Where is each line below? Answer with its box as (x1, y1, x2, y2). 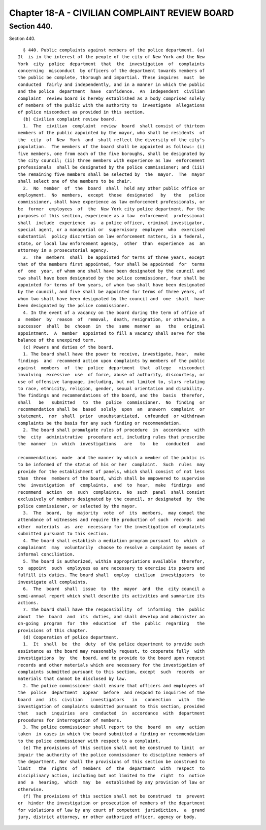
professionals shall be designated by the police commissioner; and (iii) (18, 164, 205, 170)
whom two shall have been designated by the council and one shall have (18, 296, 205, 301)
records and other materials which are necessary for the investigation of (18, 662, 205, 668)
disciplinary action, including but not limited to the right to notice (18, 773, 205, 778)
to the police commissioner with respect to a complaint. (18, 738, 161, 744)
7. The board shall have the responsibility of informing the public (23, 607, 205, 612)
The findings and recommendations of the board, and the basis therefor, (18, 393, 205, 398)
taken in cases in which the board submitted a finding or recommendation (18, 731, 205, 737)
